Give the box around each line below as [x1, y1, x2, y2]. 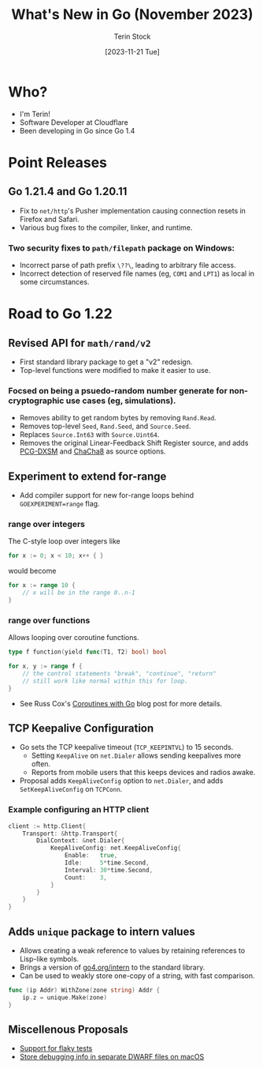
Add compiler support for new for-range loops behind [19, 491, 194, 500]
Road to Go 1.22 [8, 305, 113, 323]
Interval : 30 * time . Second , [64, 866, 154, 874]
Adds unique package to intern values [8, 924, 195, 938]
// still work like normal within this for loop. [22, 677, 189, 685]
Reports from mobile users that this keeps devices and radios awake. [31, 768, 256, 777]
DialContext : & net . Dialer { [36, 837, 125, 845]
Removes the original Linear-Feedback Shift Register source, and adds [19, 439, 249, 448]
